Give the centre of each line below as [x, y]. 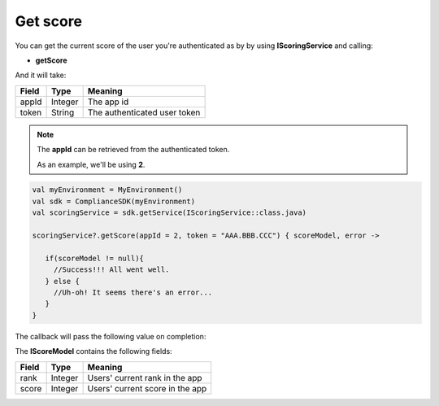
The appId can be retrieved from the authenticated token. [133, 150]
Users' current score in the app [147, 388]
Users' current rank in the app [145, 378]
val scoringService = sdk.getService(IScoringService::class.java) [170, 213]
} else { [63, 281]
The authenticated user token [144, 112]
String [63, 112]
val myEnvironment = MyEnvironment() [107, 190]
